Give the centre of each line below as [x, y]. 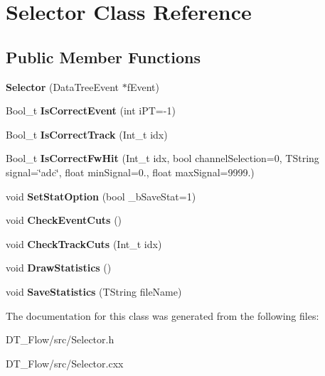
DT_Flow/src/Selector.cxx [65, 363]
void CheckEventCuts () [64, 220]
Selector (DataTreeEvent [62, 86]
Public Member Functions [103, 57]
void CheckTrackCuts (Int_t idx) [84, 243]
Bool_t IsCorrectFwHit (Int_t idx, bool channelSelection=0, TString [162, 158]
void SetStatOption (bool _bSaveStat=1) [101, 196]
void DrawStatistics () [59, 268]
